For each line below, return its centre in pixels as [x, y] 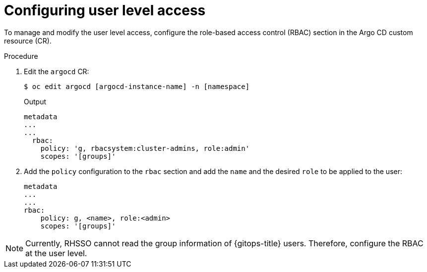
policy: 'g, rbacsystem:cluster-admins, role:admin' [145, 148]
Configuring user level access [105, 10]
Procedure [21, 56]
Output [35, 101]
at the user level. [56, 253]
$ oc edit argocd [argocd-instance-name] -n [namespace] [137, 86]
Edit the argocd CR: [57, 71]
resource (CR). [28, 41]
